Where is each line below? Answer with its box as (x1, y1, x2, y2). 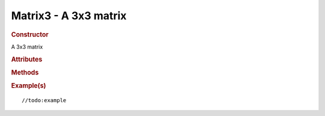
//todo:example (22, 97, 67, 103)
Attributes (11, 55, 43, 63)
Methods (11, 68, 39, 76)
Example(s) (11, 82, 46, 90)
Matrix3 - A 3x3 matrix (11, 9, 127, 22)
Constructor (11, 30, 49, 38)
